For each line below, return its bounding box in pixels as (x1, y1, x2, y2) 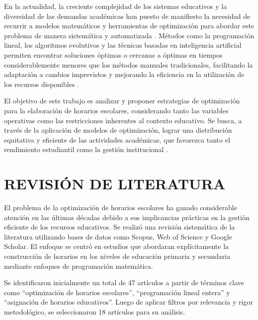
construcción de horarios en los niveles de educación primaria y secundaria (4, 251, 231, 261)
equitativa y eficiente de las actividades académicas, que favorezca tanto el (4, 134, 230, 145)
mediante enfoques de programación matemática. (4, 260, 153, 271)
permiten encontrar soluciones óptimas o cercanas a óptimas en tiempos (4, 49, 223, 60)
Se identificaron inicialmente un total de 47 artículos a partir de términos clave (4, 277, 244, 288)
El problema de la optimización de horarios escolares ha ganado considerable (4, 202, 237, 213)
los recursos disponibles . (4, 79, 79, 89)
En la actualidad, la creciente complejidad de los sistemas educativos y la (4, 1, 227, 11)
